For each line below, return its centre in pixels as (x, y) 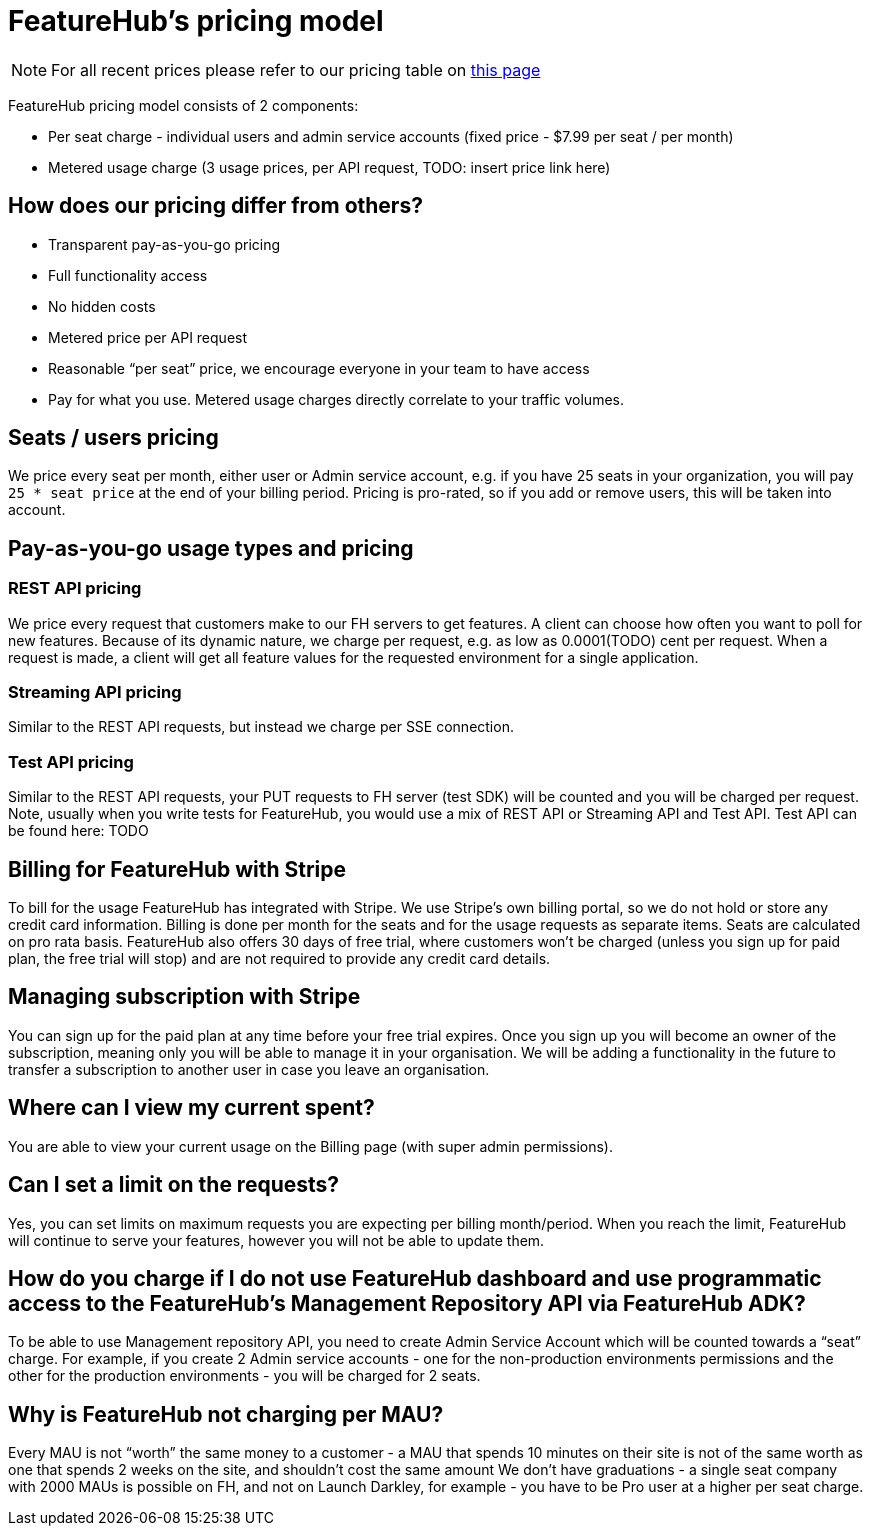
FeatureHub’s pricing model (196, 21)
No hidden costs (102, 306)
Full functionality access (128, 275)
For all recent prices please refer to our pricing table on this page (296, 69)
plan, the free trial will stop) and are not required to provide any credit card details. (279, 958)
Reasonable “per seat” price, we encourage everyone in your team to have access (319, 368)
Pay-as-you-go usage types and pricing (211, 548)
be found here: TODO (78, 831)
